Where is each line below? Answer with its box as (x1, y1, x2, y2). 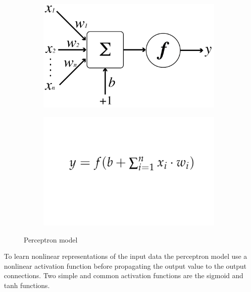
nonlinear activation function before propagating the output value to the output (4, 260, 247, 271)
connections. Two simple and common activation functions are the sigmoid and (4, 270, 244, 281)
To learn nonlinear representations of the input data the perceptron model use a (4, 251, 247, 261)
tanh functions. (4, 280, 50, 290)
